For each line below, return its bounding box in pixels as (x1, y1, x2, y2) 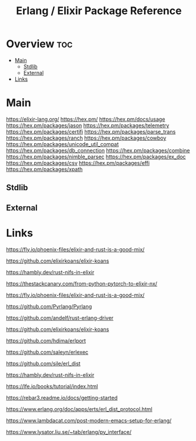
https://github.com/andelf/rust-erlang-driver (6, 314, 114, 321)
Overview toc (6, 37, 73, 51)
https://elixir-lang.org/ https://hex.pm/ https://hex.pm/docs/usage (6, 115, 165, 122)
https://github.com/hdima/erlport (6, 337, 87, 344)
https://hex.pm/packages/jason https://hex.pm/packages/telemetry (6, 122, 170, 129)
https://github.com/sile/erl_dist (6, 360, 81, 367)
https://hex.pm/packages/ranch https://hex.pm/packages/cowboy (6, 134, 167, 141)
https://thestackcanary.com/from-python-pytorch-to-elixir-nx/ (6, 280, 158, 287)
